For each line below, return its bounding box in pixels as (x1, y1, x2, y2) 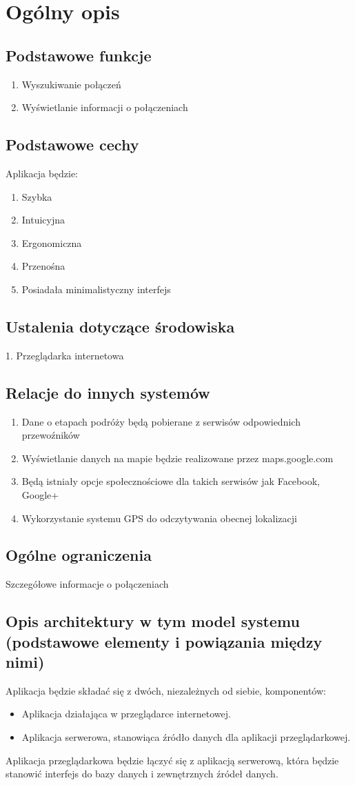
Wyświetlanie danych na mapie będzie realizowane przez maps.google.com (21, 450, 334, 465)
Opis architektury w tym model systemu (6, 610, 300, 632)
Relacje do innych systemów (6, 381, 210, 403)
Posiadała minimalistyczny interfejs (21, 281, 171, 296)
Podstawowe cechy (6, 134, 139, 155)
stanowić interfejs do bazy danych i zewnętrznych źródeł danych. (6, 766, 278, 781)
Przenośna (21, 259, 65, 273)
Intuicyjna (21, 212, 65, 227)
